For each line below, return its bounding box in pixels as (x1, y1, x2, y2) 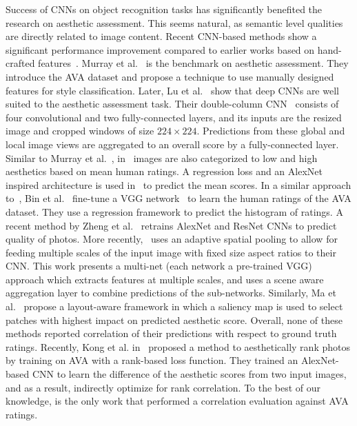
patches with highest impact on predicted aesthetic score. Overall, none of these (6, 312, 343, 327)
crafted (6, 56, 35, 70)
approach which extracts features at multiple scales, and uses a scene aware (6, 272, 324, 286)
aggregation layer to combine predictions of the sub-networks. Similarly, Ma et (6, 285, 336, 300)
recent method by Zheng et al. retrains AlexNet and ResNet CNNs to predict (6, 218, 337, 232)
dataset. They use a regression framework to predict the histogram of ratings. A (6, 204, 343, 219)
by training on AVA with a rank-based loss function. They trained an (6, 353, 298, 367)
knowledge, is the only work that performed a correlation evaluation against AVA (6, 394, 349, 408)
